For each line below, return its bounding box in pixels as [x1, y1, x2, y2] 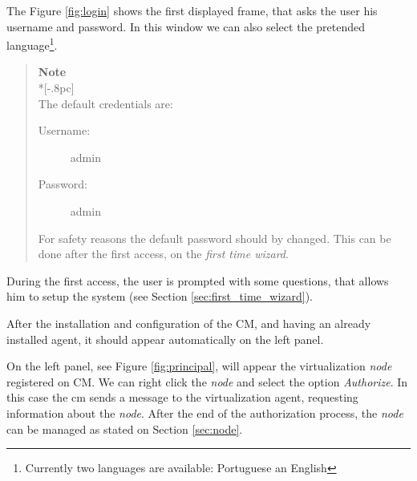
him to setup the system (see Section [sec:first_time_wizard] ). [6, 288, 313, 305]
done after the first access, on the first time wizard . [38, 245, 289, 262]
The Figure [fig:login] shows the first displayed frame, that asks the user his [6, 2, 378, 18]
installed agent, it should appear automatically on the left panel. [6, 330, 324, 347]
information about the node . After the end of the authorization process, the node [6, 404, 403, 421]
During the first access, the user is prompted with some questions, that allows [6, 272, 389, 289]
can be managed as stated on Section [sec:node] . [6, 420, 243, 437]
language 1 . [6, 34, 58, 53]
